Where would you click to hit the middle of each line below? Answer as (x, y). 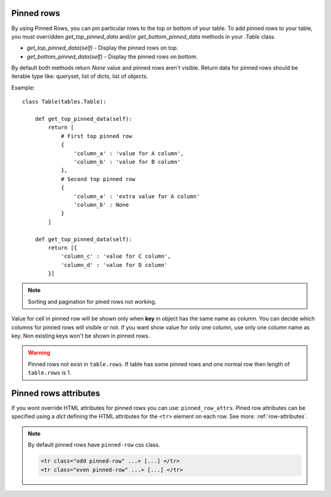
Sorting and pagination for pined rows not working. (92, 301)
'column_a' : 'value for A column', (129, 153)
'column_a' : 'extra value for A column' (137, 196)
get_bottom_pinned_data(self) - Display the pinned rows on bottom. (112, 56)
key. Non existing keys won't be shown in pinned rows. (81, 336)
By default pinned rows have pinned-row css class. (94, 445)
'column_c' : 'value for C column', (116, 256)
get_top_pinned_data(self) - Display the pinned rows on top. (102, 48)
